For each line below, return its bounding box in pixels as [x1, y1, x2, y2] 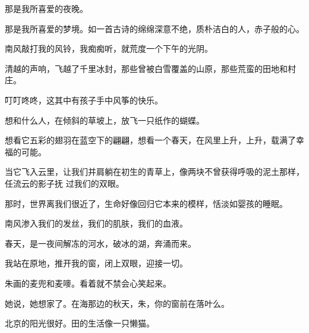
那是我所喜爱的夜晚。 [5, 2, 88, 14]
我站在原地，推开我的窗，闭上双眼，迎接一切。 [5, 257, 188, 269]
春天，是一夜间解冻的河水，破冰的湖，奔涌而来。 [5, 237, 196, 249]
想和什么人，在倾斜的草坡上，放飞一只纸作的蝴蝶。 [5, 114, 204, 126]
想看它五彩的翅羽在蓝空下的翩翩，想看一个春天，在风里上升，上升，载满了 [5, 134, 296, 146]
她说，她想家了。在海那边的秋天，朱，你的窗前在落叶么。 [5, 297, 229, 309]
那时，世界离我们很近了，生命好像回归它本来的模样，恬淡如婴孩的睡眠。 [5, 197, 288, 209]
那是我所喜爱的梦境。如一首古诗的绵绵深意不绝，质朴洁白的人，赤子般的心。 [5, 22, 304, 34]
